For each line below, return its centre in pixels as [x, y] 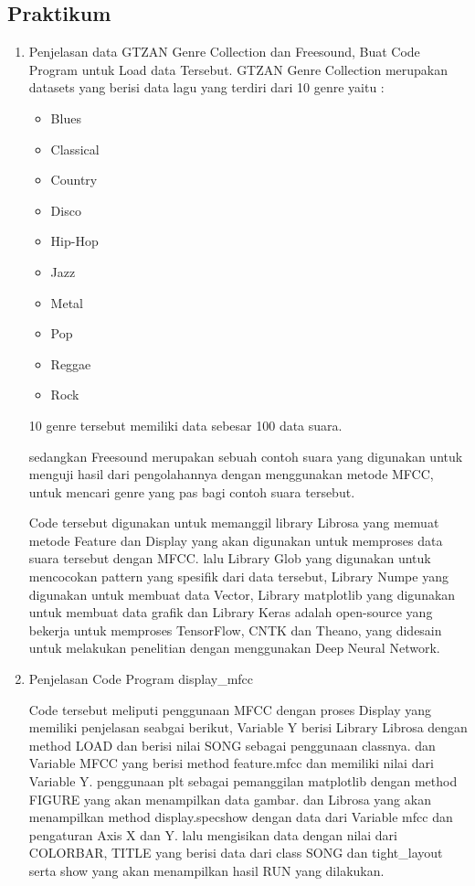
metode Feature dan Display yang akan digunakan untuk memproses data [236, 540]
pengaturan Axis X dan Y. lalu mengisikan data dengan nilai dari [213, 834]
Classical [75, 149]
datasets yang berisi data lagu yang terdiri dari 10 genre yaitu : [206, 87]
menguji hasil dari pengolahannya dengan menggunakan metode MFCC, [231, 474]
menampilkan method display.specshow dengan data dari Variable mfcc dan [241, 817]
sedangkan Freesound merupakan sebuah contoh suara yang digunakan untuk [246, 456]
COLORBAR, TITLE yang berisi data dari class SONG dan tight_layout [236, 853]
